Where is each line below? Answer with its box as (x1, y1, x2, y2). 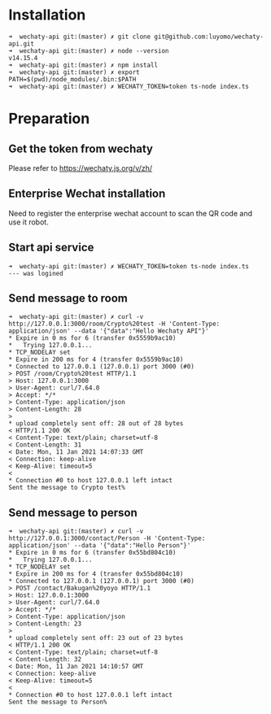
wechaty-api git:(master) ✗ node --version (19, 46, 169, 54)
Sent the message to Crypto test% (8, 484, 126, 492)
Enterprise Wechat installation (8, 187, 166, 201)
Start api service (8, 241, 94, 255)
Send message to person (8, 506, 138, 520)
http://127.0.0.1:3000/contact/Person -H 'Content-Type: (8, 534, 206, 542)
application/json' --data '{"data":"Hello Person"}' (8, 542, 191, 550)
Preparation (8, 110, 90, 128)
